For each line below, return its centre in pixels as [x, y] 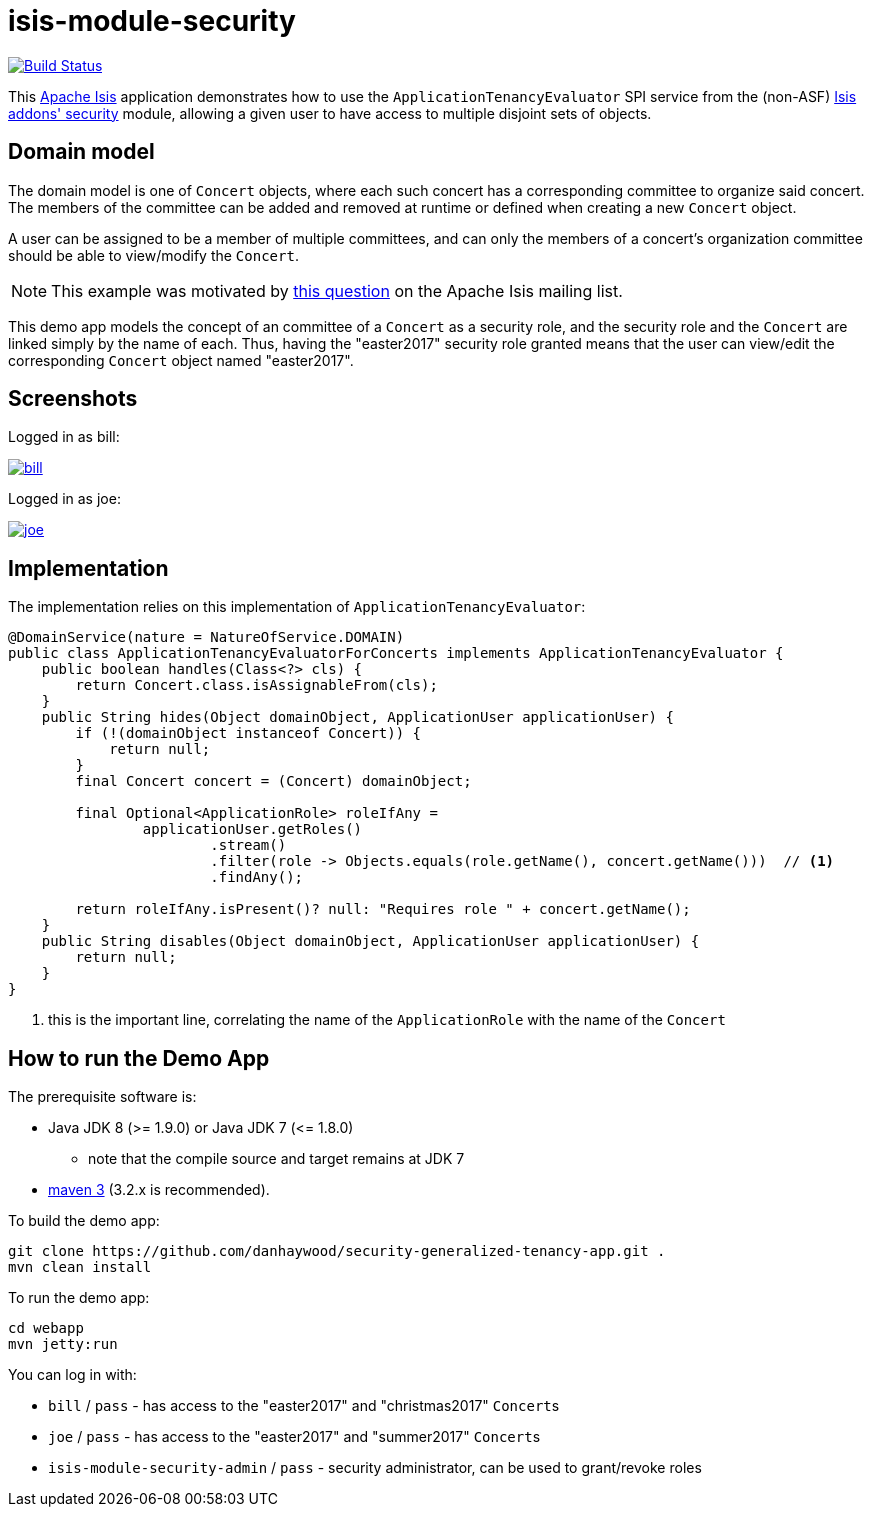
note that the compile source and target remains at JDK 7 [276, 1159]
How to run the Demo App [139, 1058]
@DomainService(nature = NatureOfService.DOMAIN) [206, 637]
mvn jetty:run [63, 1344]
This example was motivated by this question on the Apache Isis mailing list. [337, 290]
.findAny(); [257, 877]
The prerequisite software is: [102, 1097]
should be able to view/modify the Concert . [153, 255]
